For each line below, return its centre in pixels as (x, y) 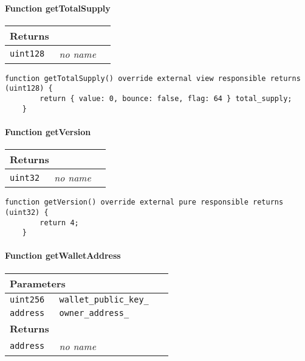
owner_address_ (94, 313)
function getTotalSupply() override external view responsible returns (153, 78)
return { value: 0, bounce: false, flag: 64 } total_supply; (166, 99)
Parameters (38, 283)
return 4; (59, 223)
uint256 (27, 299)
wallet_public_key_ (104, 299)
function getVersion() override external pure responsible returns (144, 202)
